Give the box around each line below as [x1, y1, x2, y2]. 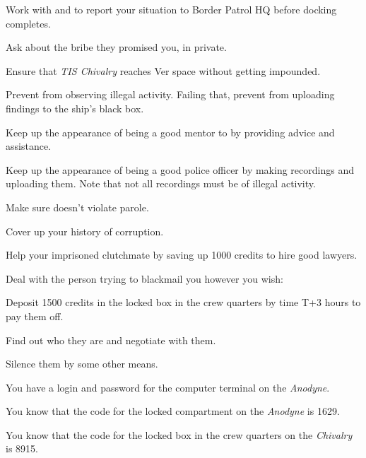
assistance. [6, 139, 51, 153]
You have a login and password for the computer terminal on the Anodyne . [6, 380, 330, 394]
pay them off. [6, 308, 64, 323]
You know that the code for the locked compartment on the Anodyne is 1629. [6, 404, 340, 418]
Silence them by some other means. [6, 356, 158, 371]
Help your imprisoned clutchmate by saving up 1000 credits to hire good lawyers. [6, 247, 358, 262]
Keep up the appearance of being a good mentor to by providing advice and [6, 124, 335, 139]
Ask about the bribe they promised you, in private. [6, 40, 227, 54]
